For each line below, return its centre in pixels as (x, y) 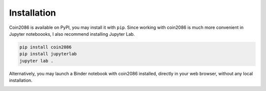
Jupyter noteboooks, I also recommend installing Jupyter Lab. (72, 34)
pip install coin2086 (46, 47)
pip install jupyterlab (48, 54)
